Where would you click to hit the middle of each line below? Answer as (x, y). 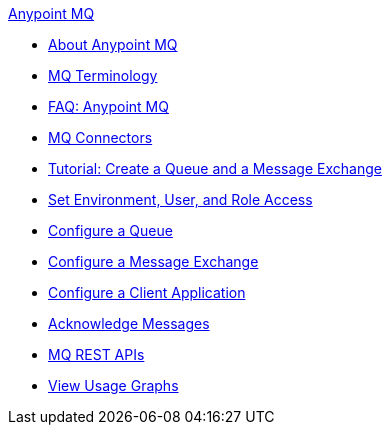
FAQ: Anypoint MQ (108, 106)
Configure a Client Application (147, 292)
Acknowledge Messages (129, 323)
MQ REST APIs (96, 354)
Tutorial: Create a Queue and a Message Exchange (215, 168)
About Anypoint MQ (113, 44)
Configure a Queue (110, 230)
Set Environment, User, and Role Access (180, 199)
